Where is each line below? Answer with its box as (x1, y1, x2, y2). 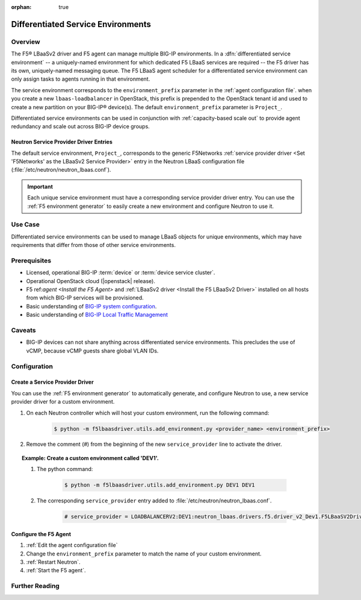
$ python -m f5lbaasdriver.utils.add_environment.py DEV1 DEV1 (64, 482, 255, 489)
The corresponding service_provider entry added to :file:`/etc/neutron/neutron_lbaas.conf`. (37, 497, 272, 504)
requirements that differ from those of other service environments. (11, 242, 176, 249)
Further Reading (11, 582, 60, 590)
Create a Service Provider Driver (11, 378, 94, 386)
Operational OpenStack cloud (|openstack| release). (26, 277, 156, 284)
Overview (11, 37, 40, 46)
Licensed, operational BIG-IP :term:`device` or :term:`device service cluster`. (26, 269, 215, 277)
